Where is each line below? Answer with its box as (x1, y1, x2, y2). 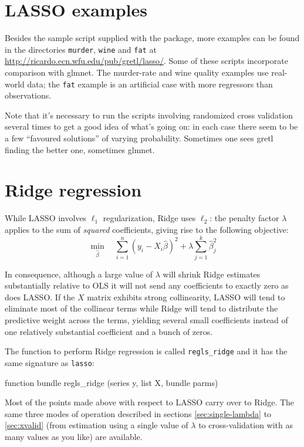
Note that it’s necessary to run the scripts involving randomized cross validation (5, 109, 293, 121)
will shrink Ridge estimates (163, 267, 261, 280)
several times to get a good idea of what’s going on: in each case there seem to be (5, 120, 298, 133)
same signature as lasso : (5, 356, 94, 368)
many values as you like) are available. (5, 430, 143, 442)
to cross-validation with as (198, 419, 293, 431)
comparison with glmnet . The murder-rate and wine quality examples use (5, 66, 269, 78)
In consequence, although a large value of (5, 267, 153, 280)
